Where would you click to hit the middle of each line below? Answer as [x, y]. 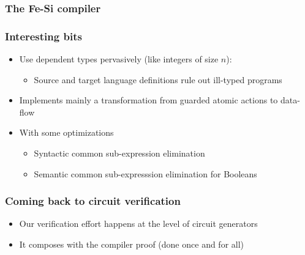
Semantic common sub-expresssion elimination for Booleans [145, 173]
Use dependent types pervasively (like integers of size [119, 59]
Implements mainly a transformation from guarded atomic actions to [149, 100]
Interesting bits [43, 36]
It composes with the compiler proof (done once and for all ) [132, 244]
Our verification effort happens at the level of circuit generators [138, 224]
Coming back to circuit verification [93, 201]
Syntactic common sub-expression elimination [119, 153]
